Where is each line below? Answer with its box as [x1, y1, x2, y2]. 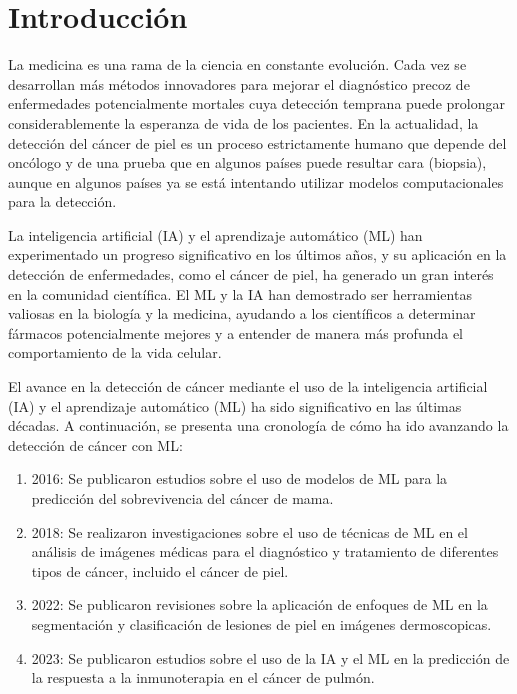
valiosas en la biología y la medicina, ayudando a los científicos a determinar [8, 303, 476, 324]
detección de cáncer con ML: [8, 434, 183, 455]
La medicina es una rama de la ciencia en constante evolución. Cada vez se [8, 54, 467, 75]
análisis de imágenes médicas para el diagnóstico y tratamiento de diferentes [31, 541, 499, 562]
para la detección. [8, 191, 117, 212]
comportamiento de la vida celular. [8, 342, 222, 363]
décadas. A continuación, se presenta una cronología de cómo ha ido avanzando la [8, 415, 509, 436]
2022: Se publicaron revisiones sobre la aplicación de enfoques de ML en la [31, 594, 488, 615]
